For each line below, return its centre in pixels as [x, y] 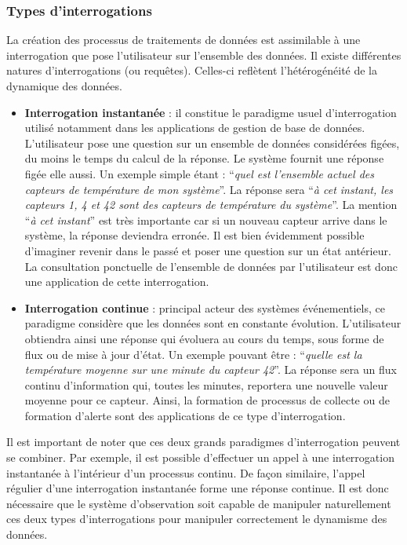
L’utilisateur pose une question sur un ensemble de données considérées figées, [212, 143]
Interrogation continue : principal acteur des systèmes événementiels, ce [205, 307]
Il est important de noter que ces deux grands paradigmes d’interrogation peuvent [203, 442]
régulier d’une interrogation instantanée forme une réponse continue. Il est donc [198, 488]
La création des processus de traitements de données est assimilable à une [184, 40]
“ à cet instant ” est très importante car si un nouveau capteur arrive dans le [206, 219]
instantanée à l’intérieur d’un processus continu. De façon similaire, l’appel [186, 472]
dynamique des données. [64, 86]
